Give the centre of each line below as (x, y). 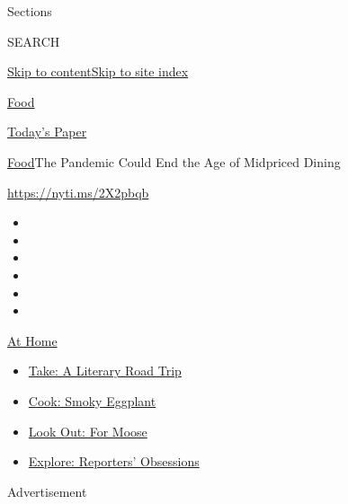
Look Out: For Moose (88, 431)
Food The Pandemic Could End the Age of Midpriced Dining (174, 161)
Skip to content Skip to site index (98, 71)
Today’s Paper (47, 132)
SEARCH (34, 41)
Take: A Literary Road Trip (105, 371)
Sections (30, 11)
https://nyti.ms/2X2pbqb (78, 192)
